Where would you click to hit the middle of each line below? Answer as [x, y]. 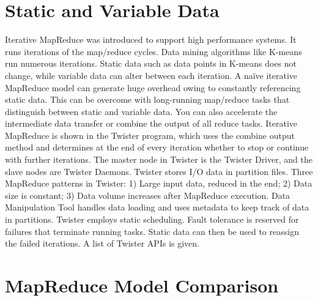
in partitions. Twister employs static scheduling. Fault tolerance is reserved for [152, 219]
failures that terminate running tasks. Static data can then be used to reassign [152, 231]
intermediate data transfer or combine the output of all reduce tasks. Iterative [151, 123]
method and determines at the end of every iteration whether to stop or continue [157, 147]
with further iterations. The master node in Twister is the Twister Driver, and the [159, 159]
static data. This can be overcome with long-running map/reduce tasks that [147, 99]
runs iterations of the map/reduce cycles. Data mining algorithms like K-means [153, 51]
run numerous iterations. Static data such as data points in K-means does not [151, 63]
